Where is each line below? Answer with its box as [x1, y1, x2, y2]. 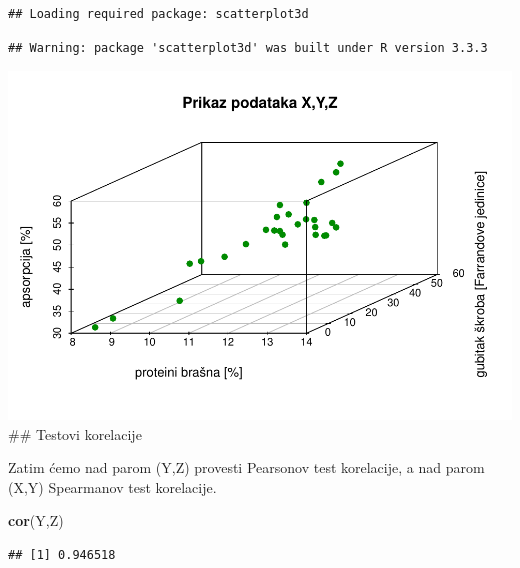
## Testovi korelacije [8, 423, 142, 444]
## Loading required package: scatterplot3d [8, 7, 309, 21]
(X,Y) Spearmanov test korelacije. [8, 476, 217, 497]
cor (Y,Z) [8, 510, 64, 531]
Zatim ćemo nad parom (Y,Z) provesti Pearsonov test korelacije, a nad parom [8, 457, 485, 478]
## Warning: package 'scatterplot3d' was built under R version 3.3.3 [8, 40, 488, 55]
